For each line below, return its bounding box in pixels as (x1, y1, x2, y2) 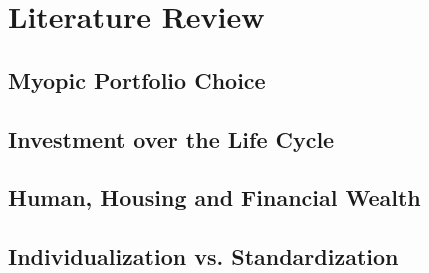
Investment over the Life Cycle (8, 123, 335, 154)
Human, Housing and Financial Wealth (8, 182, 421, 213)
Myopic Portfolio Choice (8, 64, 266, 95)
